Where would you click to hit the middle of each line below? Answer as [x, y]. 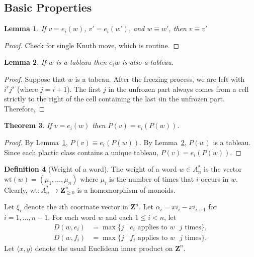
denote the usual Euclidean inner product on [104, 248]
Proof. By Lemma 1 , [36, 142]
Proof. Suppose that [35, 79]
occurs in [215, 178]
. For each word [72, 217]
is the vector [223, 169]
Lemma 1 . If [25, 28]
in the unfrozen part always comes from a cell [179, 89]
